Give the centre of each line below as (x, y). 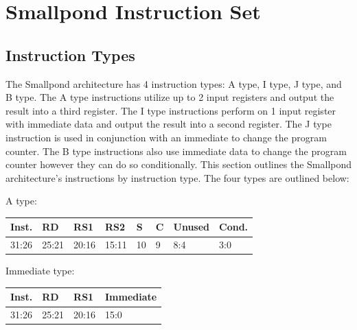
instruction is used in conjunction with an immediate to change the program (166, 137)
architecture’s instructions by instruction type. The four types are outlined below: (177, 177)
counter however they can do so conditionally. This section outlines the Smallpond (179, 164)
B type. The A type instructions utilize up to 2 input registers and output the (170, 97)
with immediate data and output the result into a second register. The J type (169, 124)
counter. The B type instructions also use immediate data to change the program (176, 151)
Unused (192, 227)
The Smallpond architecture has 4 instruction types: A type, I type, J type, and (174, 83)
